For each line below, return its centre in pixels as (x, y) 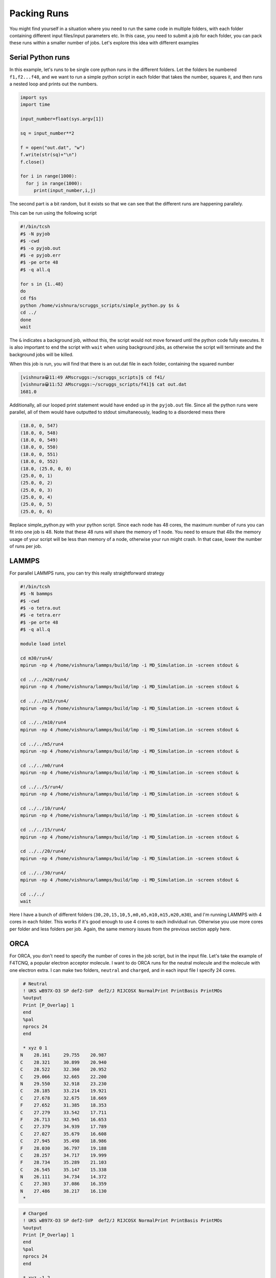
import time (35, 105)
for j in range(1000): (54, 183)
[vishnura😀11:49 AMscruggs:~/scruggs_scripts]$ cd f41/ (93, 378)
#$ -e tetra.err (41, 615)
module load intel (43, 644)
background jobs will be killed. (41, 354)
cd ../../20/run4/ (43, 851)
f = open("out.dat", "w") (53, 147)
